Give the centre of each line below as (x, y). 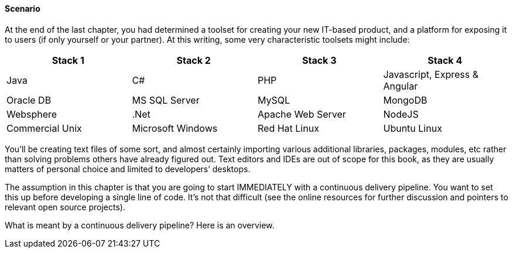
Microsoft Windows (175, 128)
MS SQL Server (166, 100)
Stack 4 (445, 60)
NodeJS (401, 114)
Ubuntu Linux (413, 128)
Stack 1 (68, 60)
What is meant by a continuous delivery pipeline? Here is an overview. (140, 225)
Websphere (32, 114)
